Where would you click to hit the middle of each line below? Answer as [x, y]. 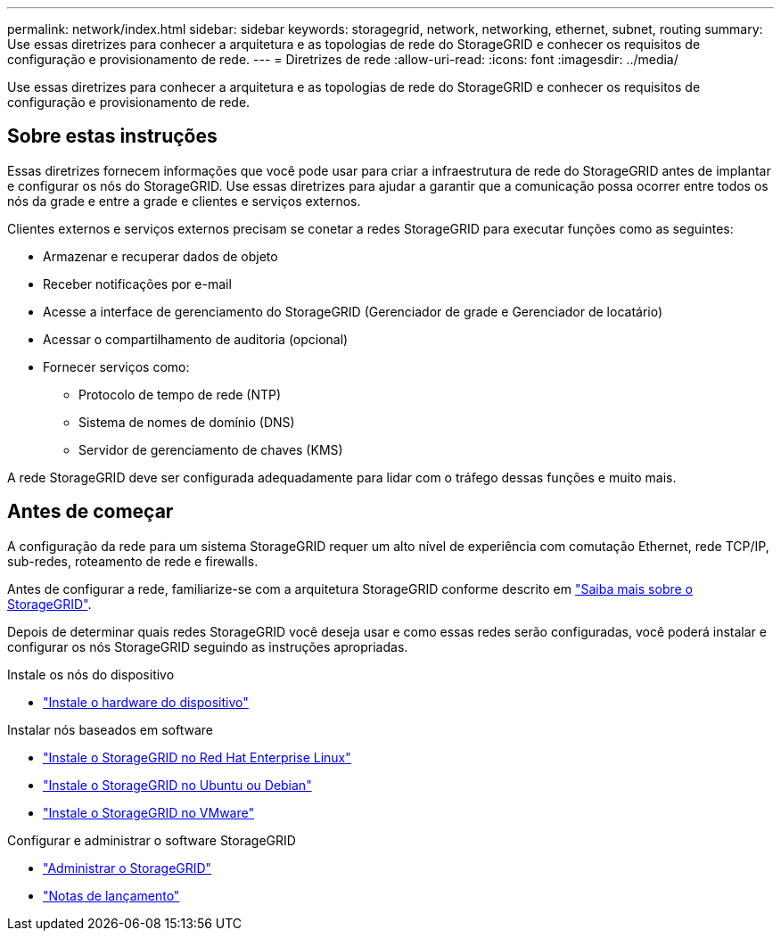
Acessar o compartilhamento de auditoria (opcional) [196, 339]
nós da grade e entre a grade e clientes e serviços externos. [184, 201]
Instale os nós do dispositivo [91, 674]
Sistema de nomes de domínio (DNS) [187, 422]
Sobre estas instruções [112, 136]
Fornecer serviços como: [116, 366]
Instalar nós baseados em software [110, 729]
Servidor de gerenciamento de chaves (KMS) [211, 449]
